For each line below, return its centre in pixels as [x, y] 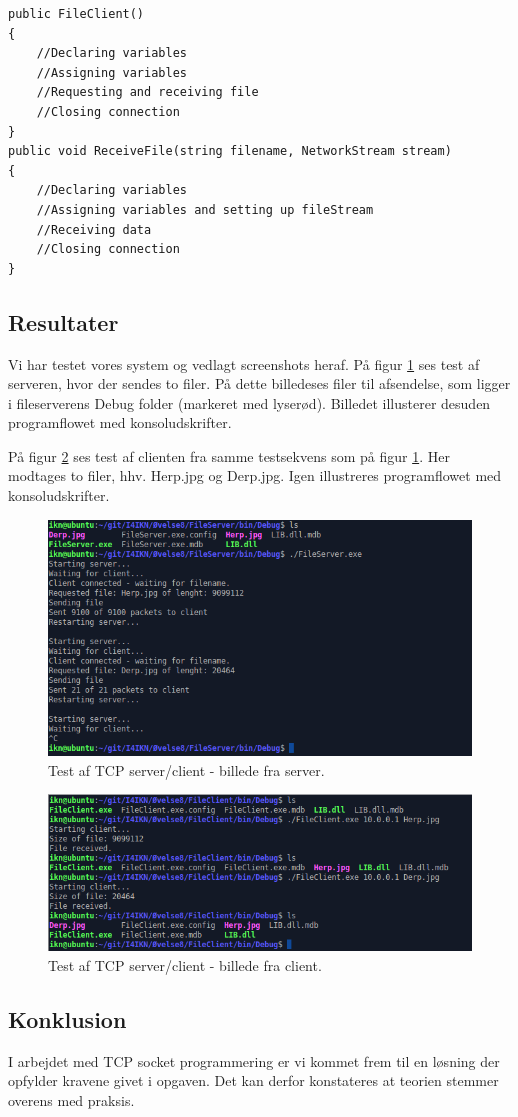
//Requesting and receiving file [147, 92]
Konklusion [67, 1018]
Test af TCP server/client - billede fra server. [186, 769]
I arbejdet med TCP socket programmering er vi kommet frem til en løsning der [254, 1060]
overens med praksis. [71, 1099]
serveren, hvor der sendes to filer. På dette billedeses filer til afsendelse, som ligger [259, 383]
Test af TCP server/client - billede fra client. [185, 964]
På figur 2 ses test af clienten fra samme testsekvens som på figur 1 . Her [229, 455]
